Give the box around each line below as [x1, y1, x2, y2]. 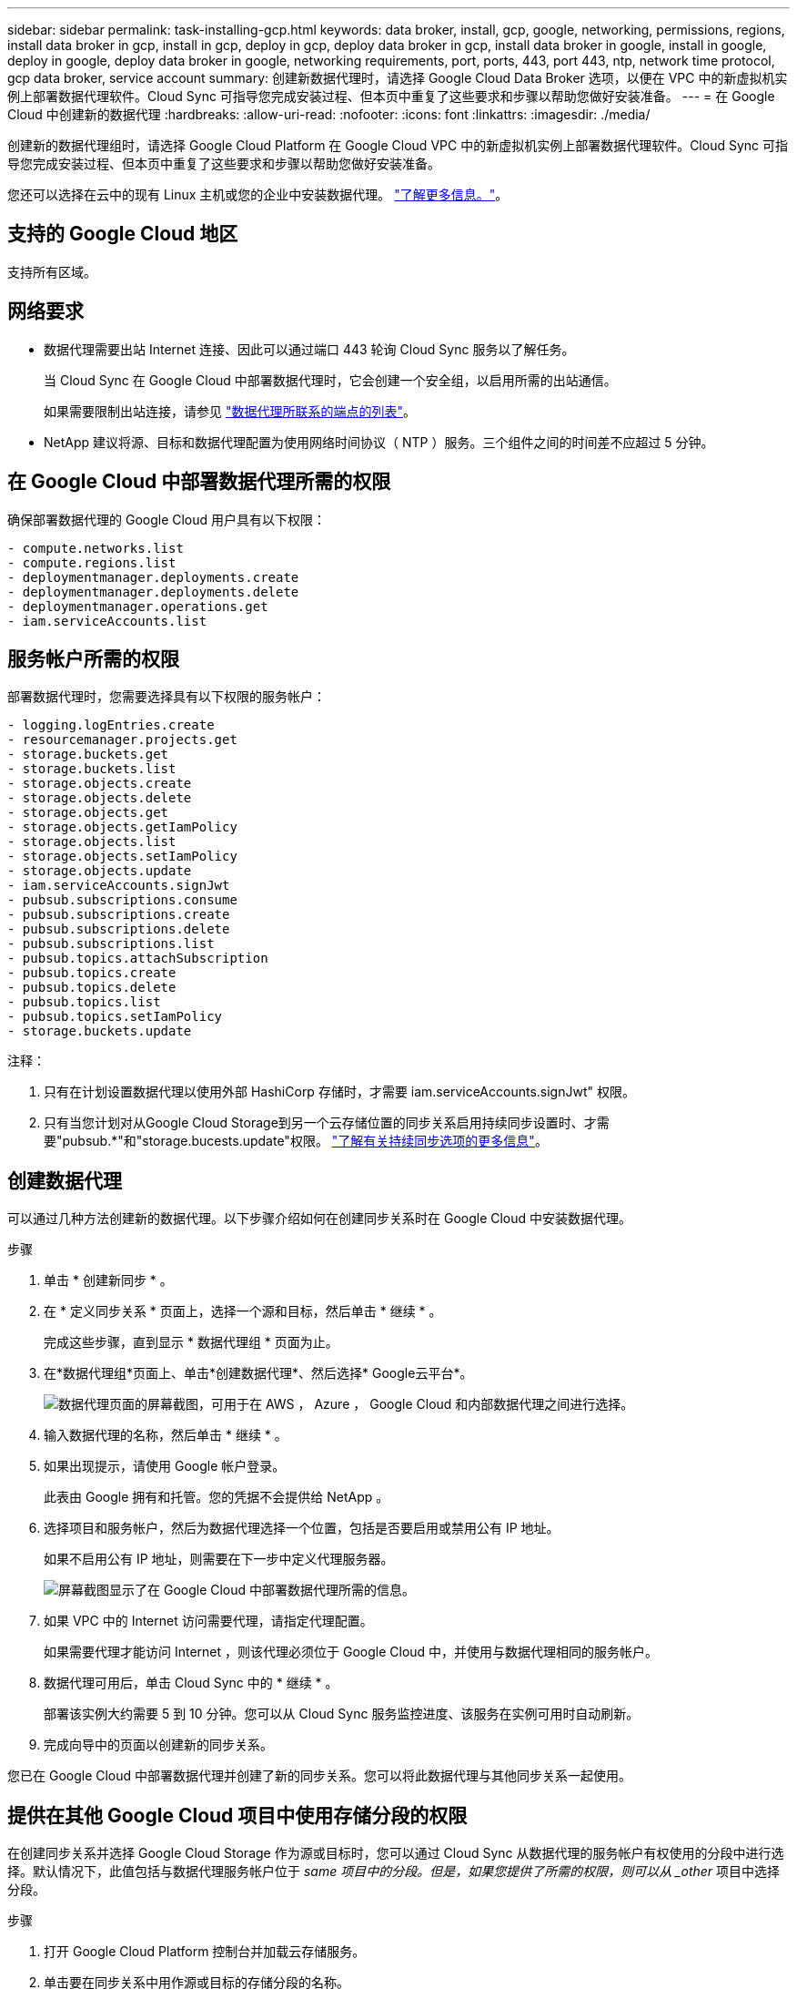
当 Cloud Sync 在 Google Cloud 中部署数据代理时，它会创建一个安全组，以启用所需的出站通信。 [44, 372, 617, 388]
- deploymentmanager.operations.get [7, 598, 268, 614]
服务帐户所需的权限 [7, 647, 179, 670]
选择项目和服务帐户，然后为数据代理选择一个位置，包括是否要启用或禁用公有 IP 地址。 [44, 1520, 560, 1536]
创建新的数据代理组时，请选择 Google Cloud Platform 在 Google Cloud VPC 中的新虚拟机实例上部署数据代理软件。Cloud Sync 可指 [7, 138, 789, 153]
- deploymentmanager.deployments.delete [7, 584, 299, 599]
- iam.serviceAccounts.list [7, 613, 207, 628]
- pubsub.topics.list [7, 994, 161, 1010]
